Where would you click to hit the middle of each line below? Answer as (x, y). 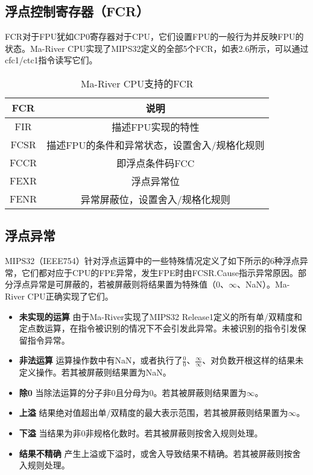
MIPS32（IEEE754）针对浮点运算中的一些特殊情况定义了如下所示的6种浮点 (152, 261)
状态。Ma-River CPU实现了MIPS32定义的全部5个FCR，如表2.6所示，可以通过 (157, 48)
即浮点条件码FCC (156, 163)
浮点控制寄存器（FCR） (77, 11)
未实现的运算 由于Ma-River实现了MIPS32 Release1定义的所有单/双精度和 (161, 316)
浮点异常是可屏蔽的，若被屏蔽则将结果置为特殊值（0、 (121, 284)
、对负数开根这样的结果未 (253, 360)
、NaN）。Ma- (264, 284)
